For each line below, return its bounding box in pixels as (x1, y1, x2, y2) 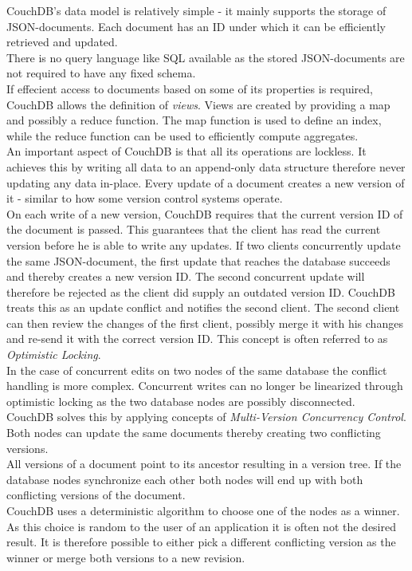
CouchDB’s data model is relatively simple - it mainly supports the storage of (6, 2, 386, 18)
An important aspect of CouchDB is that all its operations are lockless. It (6, 143, 367, 159)
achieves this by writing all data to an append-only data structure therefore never (6, 158, 406, 175)
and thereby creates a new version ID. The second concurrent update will (6, 268, 365, 285)
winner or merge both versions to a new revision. (6, 549, 245, 565)
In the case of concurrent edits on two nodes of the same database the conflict (6, 361, 387, 378)
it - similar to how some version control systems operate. (6, 190, 283, 207)
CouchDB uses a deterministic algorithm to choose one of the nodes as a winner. (6, 502, 400, 518)
